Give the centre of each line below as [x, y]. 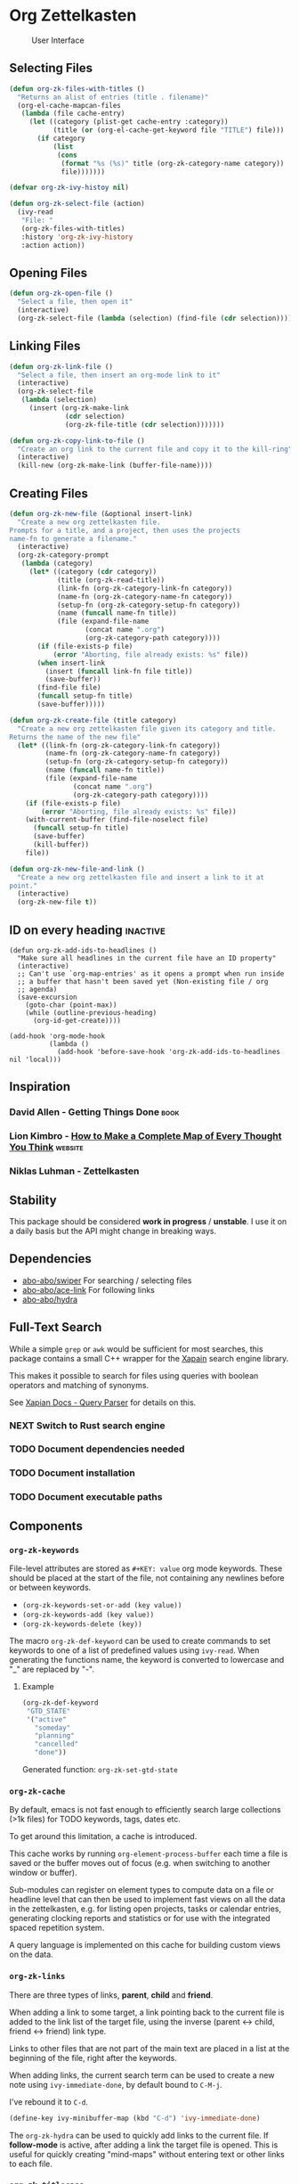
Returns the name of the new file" [75, 737]
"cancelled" [57, 1744]
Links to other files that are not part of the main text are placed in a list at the [149, 2048]
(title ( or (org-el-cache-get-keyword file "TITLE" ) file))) [169, 130]
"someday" [53, 1728]
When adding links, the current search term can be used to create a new [142, 2075]
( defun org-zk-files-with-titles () [77, 89]
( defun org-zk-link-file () [61, 366]
